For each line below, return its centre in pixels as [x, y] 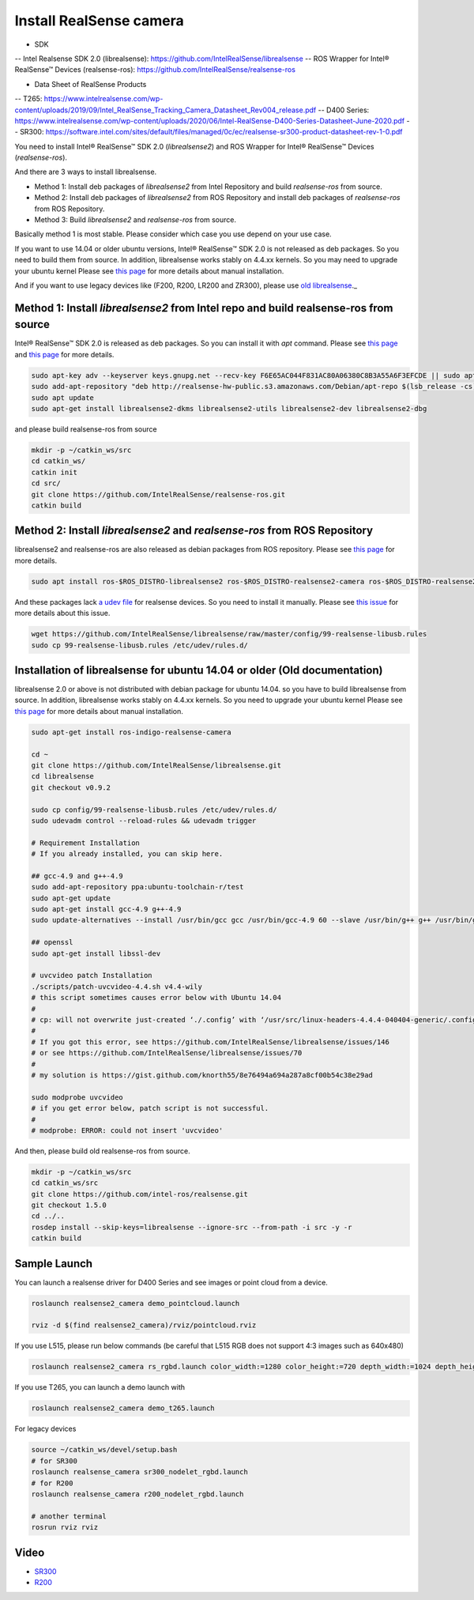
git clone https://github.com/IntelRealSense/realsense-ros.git [158, 494]
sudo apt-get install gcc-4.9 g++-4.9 [106, 909]
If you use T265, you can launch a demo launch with [100, 1387]
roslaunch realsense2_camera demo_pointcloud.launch [135, 1303]
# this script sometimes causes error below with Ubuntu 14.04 [156, 998]
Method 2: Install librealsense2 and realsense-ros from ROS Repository [194, 531]
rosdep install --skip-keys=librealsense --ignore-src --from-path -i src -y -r [192, 1227]
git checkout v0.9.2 [71, 787]
